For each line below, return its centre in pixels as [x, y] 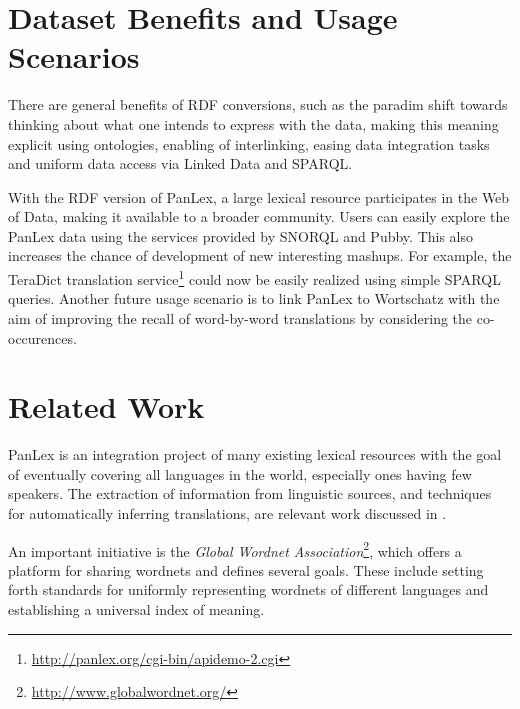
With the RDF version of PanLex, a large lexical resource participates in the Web [259, 196]
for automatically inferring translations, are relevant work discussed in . [227, 513]
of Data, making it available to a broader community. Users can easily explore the [259, 216]
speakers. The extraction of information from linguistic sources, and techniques [250, 493]
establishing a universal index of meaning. [136, 609]
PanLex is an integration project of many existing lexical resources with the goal [255, 454]
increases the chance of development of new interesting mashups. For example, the [260, 255]
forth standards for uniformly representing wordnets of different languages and [248, 589]
